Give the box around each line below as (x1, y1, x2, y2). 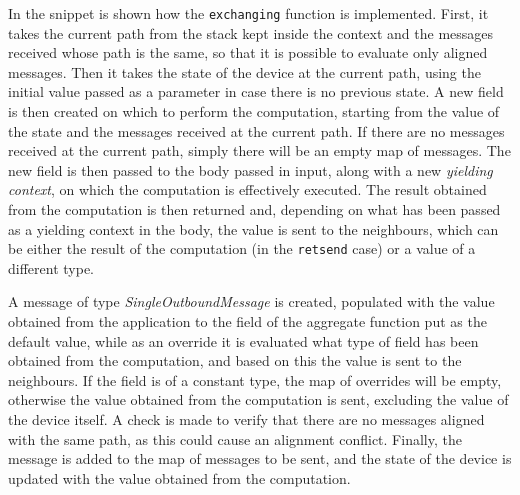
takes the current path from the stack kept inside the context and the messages (8, 22, 494, 43)
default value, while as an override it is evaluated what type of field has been (8, 330, 479, 351)
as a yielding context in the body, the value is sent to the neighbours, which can (8, 218, 499, 239)
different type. (8, 257, 94, 278)
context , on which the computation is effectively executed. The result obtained (8, 179, 487, 200)
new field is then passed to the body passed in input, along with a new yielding (8, 159, 493, 180)
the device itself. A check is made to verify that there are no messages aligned (8, 409, 485, 429)
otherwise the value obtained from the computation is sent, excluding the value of (8, 389, 509, 410)
